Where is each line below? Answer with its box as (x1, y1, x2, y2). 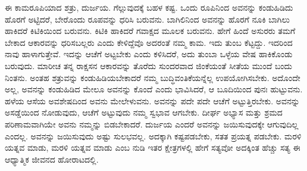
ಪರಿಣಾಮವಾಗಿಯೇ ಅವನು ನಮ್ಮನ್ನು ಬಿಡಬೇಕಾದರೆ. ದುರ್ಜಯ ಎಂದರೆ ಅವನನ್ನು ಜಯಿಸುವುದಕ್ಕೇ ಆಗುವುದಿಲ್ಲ (5, 117, 299, 130)
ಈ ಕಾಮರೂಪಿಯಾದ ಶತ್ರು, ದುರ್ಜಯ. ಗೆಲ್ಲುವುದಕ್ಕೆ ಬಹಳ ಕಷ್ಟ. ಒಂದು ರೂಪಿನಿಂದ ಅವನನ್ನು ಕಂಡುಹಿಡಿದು (5, 1, 293, 13)
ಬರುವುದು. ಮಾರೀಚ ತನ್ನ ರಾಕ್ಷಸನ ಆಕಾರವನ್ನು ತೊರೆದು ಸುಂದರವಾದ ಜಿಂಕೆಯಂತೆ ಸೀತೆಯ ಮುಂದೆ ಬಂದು (5, 59, 293, 71)
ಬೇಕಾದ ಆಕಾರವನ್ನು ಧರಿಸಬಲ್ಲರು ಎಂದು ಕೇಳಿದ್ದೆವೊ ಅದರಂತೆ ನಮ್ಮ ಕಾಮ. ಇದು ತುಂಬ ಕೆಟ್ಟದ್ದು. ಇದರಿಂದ (5, 36, 293, 48)
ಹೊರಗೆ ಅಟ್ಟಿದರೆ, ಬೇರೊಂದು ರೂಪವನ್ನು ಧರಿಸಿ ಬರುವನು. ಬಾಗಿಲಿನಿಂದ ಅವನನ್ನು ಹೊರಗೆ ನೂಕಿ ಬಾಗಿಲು (5, 13, 290, 25)
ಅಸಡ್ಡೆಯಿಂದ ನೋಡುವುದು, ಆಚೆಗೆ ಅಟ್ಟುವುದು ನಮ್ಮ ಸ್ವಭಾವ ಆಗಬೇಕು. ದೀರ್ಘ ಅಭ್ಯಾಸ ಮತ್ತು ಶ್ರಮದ (5, 106, 283, 119)
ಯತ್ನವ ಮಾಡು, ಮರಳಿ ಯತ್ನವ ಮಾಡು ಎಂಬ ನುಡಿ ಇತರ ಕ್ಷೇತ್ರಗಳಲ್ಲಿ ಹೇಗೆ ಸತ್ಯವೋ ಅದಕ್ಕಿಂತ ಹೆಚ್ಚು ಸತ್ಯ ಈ (5, 141, 300, 154)
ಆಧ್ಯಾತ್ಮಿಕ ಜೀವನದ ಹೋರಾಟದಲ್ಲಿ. (5, 153, 99, 165)
